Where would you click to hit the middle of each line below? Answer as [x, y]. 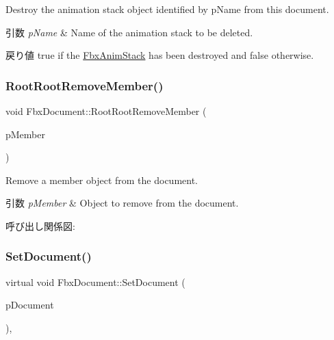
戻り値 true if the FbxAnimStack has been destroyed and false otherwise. [160, 55]
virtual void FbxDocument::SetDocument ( [95, 282]
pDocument [30, 305]
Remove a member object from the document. [102, 180]
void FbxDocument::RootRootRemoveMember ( [106, 111]
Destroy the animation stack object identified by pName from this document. [167, 9]
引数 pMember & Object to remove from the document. [122, 203]
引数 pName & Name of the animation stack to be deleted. [129, 32]
